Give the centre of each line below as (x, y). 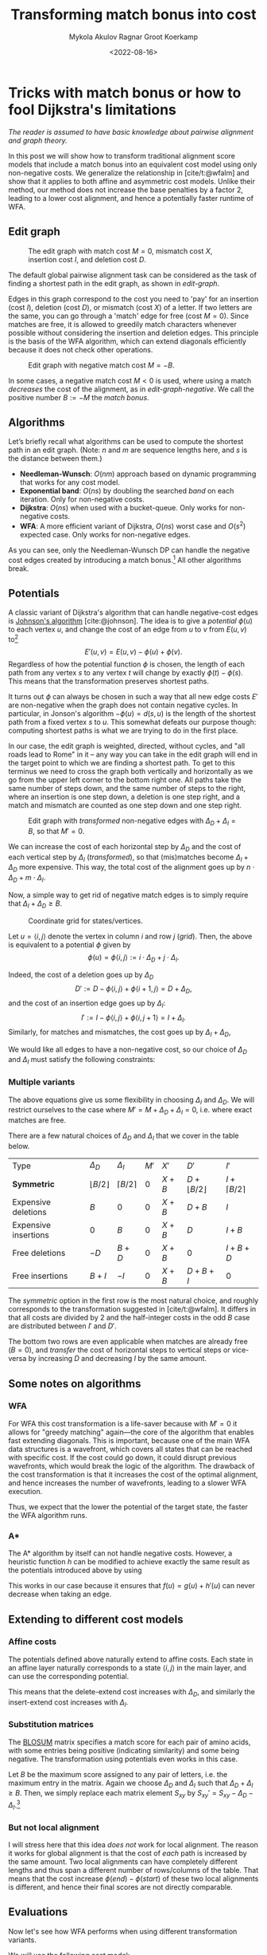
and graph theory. (38, 140)
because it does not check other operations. (81, 349)
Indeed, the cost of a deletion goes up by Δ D (81, 976)
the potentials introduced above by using (75, 1570)
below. (19, 1146)
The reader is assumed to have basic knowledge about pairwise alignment (131, 132)
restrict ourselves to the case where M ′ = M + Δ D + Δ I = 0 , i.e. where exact (130, 1111)
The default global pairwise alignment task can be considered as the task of (132, 275)
